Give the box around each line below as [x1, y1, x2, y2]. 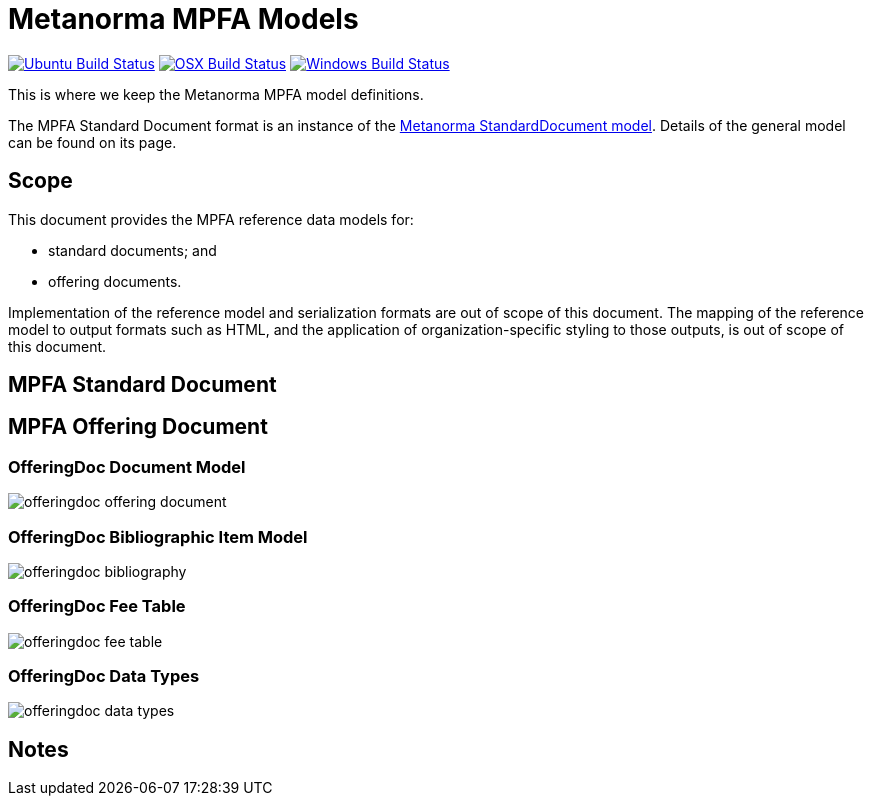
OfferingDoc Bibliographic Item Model [8, 526, 308, 547]
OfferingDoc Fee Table [8, 596, 186, 617]
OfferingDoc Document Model [8, 456, 246, 477]
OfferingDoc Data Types [8, 666, 200, 687]
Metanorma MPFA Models [8, 2, 359, 36]
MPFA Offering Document [8, 414, 268, 440]
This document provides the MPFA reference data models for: [8, 210, 414, 228]
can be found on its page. [8, 133, 177, 151]
